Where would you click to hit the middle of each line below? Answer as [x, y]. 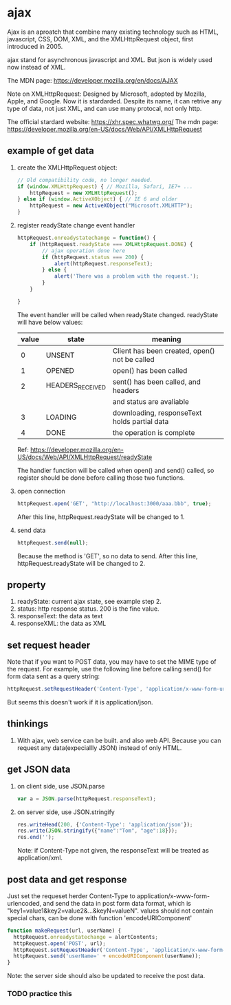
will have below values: [50, 322]
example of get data [51, 151]
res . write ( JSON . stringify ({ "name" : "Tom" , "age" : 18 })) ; [97, 831]
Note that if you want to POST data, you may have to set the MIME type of [112, 662]
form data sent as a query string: [54, 676]
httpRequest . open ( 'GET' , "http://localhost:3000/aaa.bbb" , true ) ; [114, 504]
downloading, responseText [157, 413]
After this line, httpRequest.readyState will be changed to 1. [101, 517]
